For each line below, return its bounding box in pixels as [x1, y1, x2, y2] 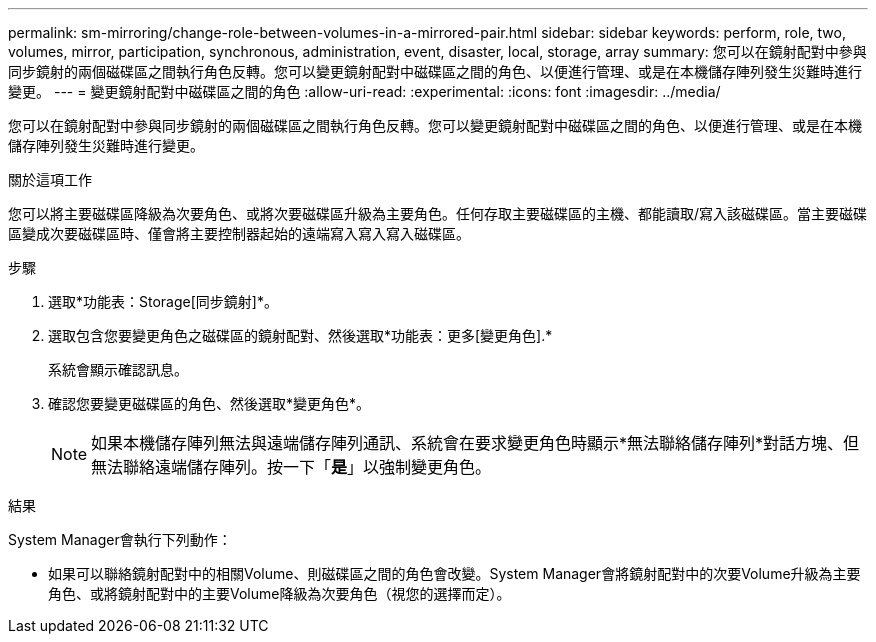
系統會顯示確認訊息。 [48, 361, 188, 378]
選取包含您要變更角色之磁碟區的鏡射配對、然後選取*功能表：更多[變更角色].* [48, 327, 553, 344]
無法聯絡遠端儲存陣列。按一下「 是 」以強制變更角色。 [91, 457, 492, 477]
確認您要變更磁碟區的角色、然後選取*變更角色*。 [48, 395, 371, 412]
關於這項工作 [8, 171, 92, 188]
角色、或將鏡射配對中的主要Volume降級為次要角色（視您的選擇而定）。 [48, 585, 511, 602]
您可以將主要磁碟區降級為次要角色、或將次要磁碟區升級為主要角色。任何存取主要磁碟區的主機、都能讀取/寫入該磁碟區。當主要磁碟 [8, 205, 868, 222]
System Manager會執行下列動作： [8, 531, 232, 548]
